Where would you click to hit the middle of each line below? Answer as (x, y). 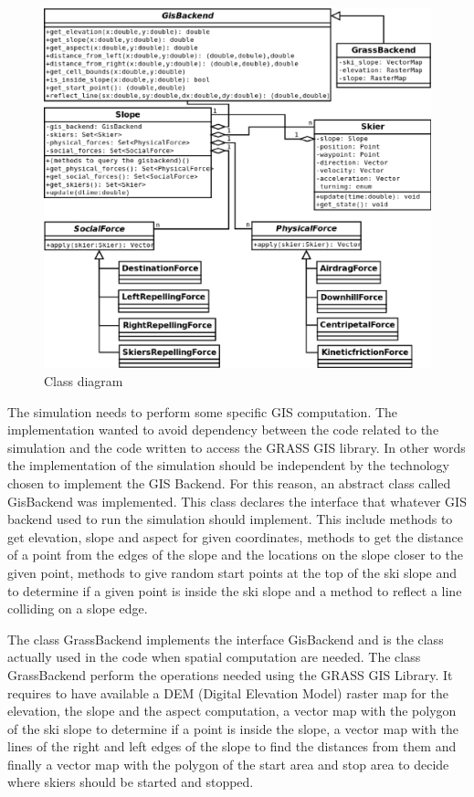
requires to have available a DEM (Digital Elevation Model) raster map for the (228, 692)
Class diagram (84, 381)
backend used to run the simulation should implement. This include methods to (230, 519)
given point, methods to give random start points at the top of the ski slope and (232, 572)
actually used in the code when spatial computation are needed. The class (214, 657)
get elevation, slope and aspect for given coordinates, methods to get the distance (235, 536)
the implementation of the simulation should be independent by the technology (228, 465)
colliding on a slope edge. (78, 608)
